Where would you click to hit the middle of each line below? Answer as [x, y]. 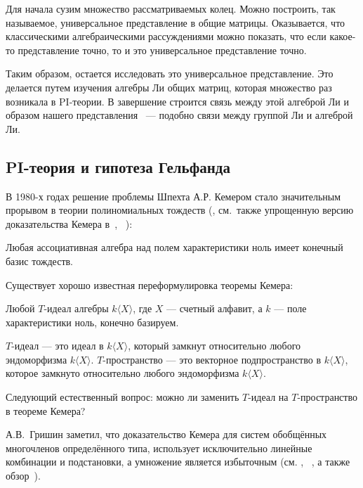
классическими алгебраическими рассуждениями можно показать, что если [166, 36]
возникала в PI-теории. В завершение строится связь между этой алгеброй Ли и [177, 101]
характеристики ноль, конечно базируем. [92, 322]
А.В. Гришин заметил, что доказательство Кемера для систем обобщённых [166, 434]
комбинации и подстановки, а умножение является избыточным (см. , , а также [178, 462]
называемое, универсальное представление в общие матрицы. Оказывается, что [176, 22]
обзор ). [23, 476]
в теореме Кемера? [46, 410]
